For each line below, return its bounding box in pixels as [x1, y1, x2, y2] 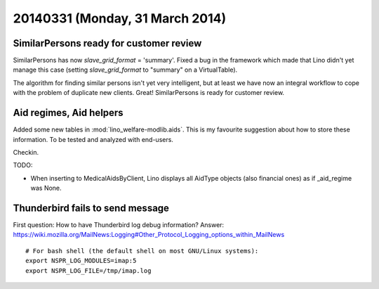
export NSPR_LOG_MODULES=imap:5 [25, 257, 137, 265]
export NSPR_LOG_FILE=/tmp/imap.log [25, 266, 152, 274]
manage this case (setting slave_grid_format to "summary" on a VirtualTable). [13, 65, 238, 74]
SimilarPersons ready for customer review [13, 37, 202, 49]
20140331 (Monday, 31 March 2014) [13, 11, 227, 26]
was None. [30, 184, 62, 193]
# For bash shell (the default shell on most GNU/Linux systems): [25, 247, 259, 255]
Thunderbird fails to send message [13, 202, 170, 214]
